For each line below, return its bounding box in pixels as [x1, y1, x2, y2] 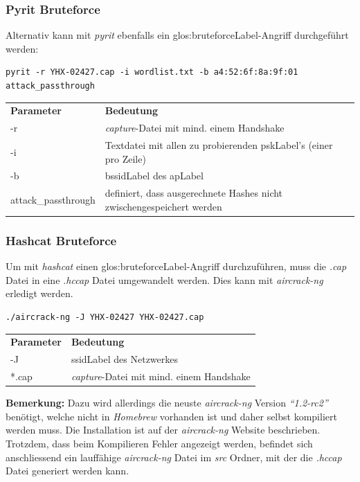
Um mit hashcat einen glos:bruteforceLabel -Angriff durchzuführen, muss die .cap [6, 259, 347, 274]
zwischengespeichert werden [105, 199, 222, 213]
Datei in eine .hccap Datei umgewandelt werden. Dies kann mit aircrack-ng [6, 272, 323, 287]
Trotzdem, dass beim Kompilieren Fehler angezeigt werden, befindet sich [6, 436, 313, 450]
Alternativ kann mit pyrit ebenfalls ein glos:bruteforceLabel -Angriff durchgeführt [6, 28, 349, 42]
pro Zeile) [105, 151, 146, 166]
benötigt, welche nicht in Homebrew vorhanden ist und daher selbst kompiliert [6, 409, 337, 423]
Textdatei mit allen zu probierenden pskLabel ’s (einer [105, 138, 333, 152]
